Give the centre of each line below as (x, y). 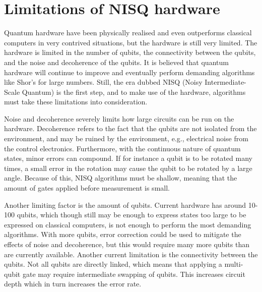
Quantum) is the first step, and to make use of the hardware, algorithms (134, 92)
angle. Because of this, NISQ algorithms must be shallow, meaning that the (121, 178)
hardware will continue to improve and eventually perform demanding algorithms (129, 72)
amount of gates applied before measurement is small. (87, 188)
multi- (234, 264)
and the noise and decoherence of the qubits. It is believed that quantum (116, 62)
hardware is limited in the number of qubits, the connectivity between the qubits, (130, 52)
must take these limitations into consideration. (76, 102)
